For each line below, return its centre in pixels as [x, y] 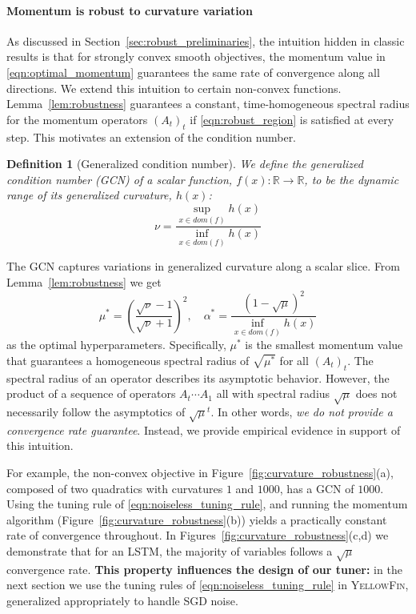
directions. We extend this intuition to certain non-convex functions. [174, 88]
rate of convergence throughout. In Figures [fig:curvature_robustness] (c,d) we [198, 535]
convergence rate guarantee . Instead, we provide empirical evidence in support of [204, 429]
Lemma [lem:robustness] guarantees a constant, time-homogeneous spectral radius [208, 104]
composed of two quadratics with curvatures [115, 488]
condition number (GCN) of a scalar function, [120, 179]
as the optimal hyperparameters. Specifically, [116, 345]
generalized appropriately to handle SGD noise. [122, 600]
